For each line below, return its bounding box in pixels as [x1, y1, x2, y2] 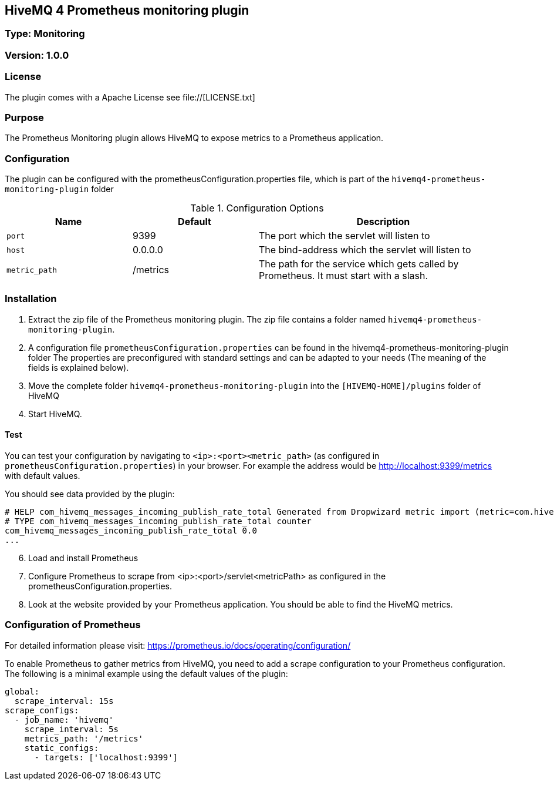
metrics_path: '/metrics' [24, 733, 144, 743]
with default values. [5, 471, 80, 481]
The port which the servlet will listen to [259, 230, 430, 242]
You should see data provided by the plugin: [5, 489, 175, 499]
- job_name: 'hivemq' [14, 714, 114, 724]
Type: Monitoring [5, 28, 85, 40]
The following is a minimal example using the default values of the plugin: [5, 668, 288, 679]
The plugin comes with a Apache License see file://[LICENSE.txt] [5, 92, 255, 102]
